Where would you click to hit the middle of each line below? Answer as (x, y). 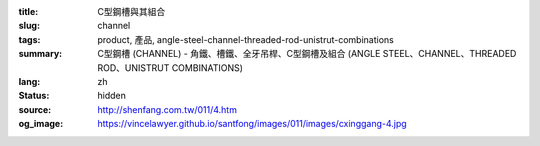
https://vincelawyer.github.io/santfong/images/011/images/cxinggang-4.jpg (252, 124)
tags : (29, 39)
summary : (40, 54)
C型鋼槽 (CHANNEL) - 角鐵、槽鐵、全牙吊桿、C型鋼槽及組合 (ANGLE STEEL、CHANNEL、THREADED (307, 54)
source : (35, 109)
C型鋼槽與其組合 (131, 11)
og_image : (41, 124)
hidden (112, 96)
